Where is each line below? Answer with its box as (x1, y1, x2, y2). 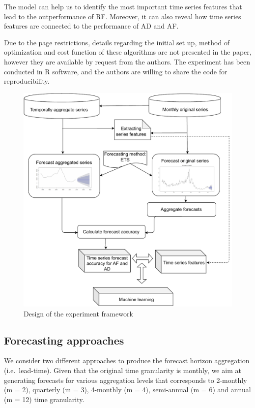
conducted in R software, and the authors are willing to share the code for (4, 66, 227, 76)
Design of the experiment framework (24, 308, 133, 318)
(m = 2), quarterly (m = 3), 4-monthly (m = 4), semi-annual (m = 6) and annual (4, 384, 251, 395)
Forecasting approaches (4, 332, 124, 347)
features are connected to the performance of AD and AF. (4, 21, 179, 31)
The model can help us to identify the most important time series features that (4, 1, 242, 11)
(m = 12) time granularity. (4, 394, 85, 404)
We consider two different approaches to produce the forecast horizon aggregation (4, 355, 250, 366)
